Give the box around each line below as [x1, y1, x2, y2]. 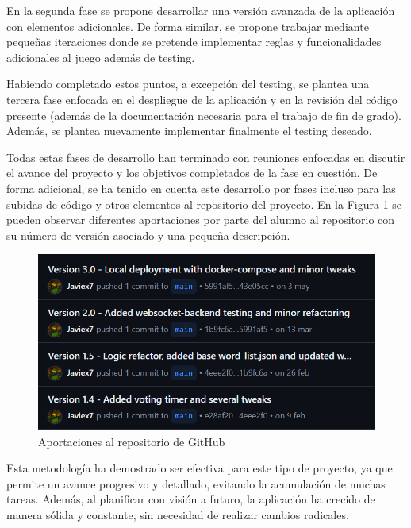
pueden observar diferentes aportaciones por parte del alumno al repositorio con [6, 211, 395, 228]
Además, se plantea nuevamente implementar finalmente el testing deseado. [6, 122, 372, 139]
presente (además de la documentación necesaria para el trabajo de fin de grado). [6, 106, 401, 123]
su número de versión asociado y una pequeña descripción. [6, 226, 290, 243]
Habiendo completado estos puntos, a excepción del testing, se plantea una [6, 75, 370, 92]
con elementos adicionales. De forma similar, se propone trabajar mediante [6, 17, 369, 34]
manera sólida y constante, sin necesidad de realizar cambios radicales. [6, 506, 349, 522]
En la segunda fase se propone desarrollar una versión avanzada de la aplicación [6, 2, 395, 18]
